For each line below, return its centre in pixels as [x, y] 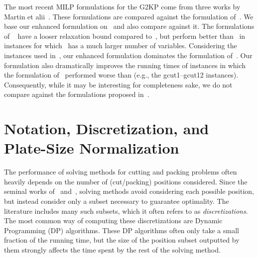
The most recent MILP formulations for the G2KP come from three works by [122, 6]
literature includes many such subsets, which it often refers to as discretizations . [126, 211]
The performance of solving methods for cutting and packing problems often [121, 172]
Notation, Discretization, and [107, 129]
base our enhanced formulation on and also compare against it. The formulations [129, 26]
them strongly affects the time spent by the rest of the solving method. [112, 250]
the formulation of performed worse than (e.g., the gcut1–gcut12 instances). [121, 75]
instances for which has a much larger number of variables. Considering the [121, 45]
